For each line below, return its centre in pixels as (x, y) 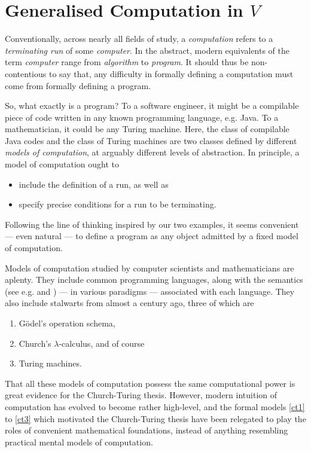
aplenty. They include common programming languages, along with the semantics (154, 280)
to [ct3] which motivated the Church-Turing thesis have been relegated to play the (155, 418)
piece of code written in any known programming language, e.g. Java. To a (142, 117)
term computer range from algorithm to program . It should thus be (127, 62)
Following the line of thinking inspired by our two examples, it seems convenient (152, 224)
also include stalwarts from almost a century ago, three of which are (129, 303)
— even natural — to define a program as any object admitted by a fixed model (152, 236)
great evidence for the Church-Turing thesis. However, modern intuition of (141, 395)
